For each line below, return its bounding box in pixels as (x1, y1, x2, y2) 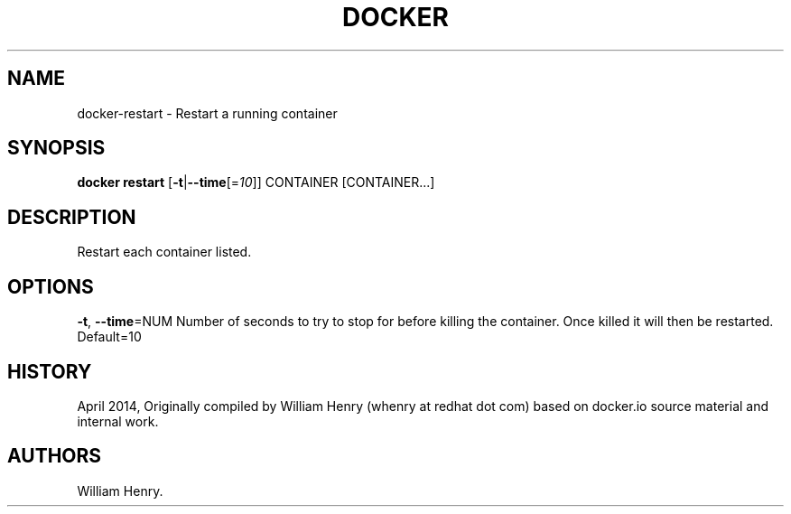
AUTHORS (7, 444, 102, 468)
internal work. (77, 413, 159, 429)
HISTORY (7, 360, 92, 383)
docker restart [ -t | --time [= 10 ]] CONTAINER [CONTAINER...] (77, 174, 435, 191)
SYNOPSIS (7, 136, 106, 160)
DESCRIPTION (7, 205, 136, 229)
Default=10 (77, 329, 142, 345)
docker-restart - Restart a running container (77, 105, 338, 121)
